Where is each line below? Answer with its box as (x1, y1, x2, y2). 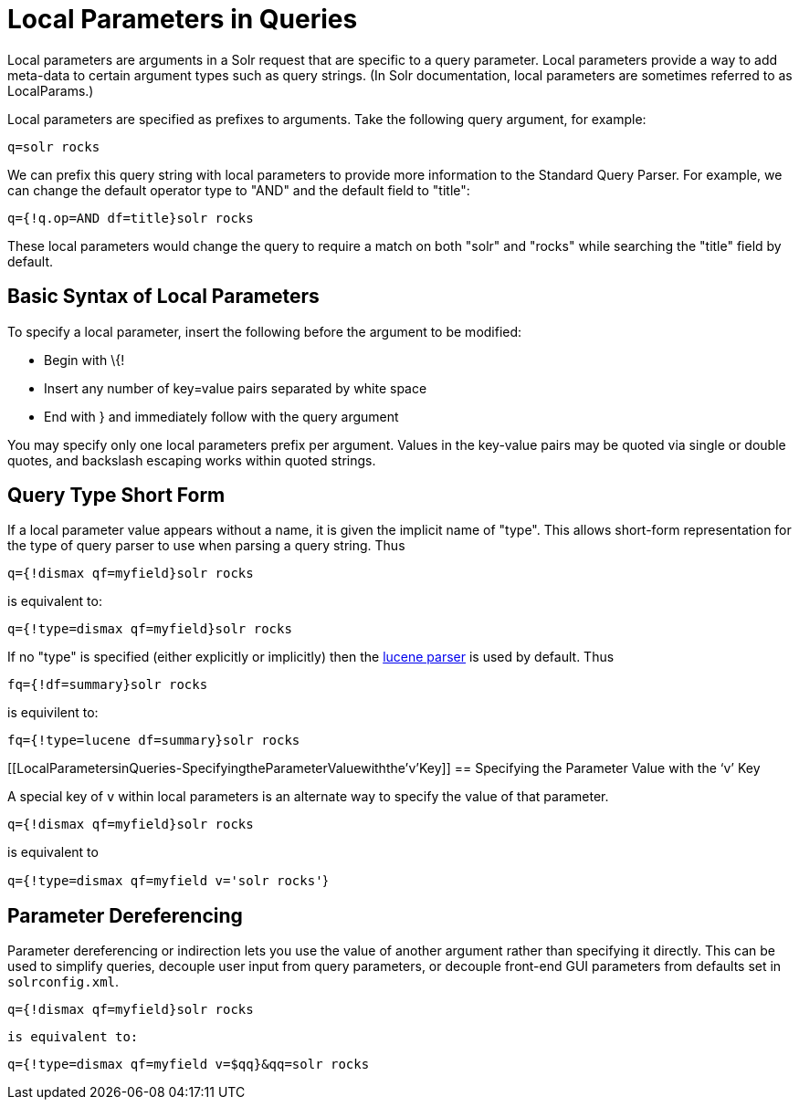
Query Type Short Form (7, 484, 226, 507)
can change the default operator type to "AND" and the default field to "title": (7, 182, 470, 198)
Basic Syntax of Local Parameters (7, 285, 320, 308)
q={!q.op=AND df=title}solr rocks (7, 210, 254, 225)
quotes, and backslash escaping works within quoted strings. (7, 452, 376, 468)
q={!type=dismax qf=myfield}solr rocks (7, 621, 292, 637)
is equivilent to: (7, 705, 99, 721)
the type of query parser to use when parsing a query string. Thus (7, 538, 405, 554)
